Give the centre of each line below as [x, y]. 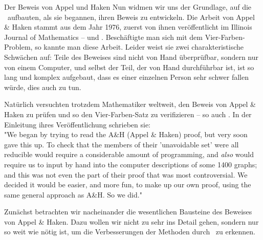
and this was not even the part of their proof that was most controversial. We [126, 174]
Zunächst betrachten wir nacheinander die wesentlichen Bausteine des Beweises [128, 212]
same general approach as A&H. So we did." [73, 194]
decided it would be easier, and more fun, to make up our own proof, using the [128, 184]
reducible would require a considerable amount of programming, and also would [129, 154]
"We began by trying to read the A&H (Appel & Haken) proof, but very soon [126, 134]
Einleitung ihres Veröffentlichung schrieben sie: [78, 124]
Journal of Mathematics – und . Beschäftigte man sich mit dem [103, 37]
